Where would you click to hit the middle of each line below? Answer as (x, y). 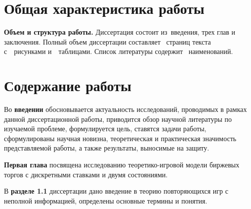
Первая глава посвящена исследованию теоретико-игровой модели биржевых (122, 164)
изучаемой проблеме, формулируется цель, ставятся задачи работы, (105, 129)
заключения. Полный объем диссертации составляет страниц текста (107, 41)
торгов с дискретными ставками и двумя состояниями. (86, 174)
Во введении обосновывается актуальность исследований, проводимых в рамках (125, 109)
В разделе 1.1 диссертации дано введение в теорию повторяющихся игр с (116, 191)
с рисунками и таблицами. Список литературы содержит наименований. (119, 51)
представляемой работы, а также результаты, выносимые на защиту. (107, 148)
